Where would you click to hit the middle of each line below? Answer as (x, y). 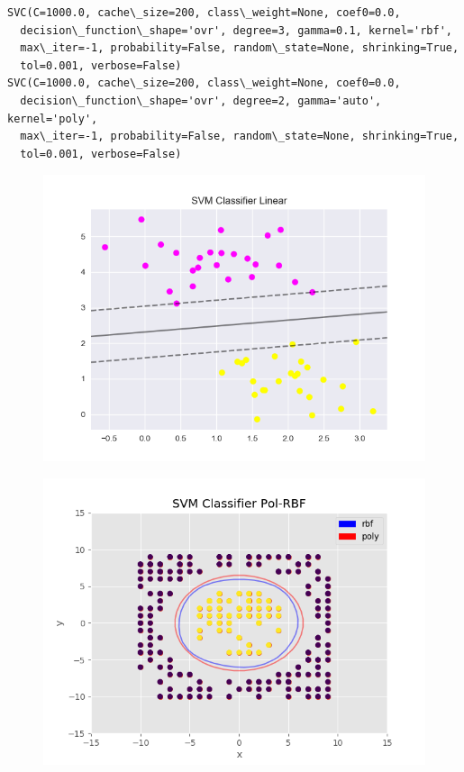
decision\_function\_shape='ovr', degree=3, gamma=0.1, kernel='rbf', (236, 30)
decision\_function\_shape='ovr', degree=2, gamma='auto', (201, 100)
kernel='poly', (53, 118)
